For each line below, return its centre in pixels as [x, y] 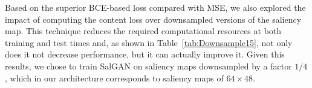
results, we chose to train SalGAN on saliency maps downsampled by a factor [148, 66]
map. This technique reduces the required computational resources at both [143, 31]
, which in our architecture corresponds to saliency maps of [114, 78]
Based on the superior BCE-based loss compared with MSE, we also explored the [155, 7]
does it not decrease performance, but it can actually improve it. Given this [145, 54]
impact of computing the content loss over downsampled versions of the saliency [153, 19]
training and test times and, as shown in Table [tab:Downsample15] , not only [149, 42]
